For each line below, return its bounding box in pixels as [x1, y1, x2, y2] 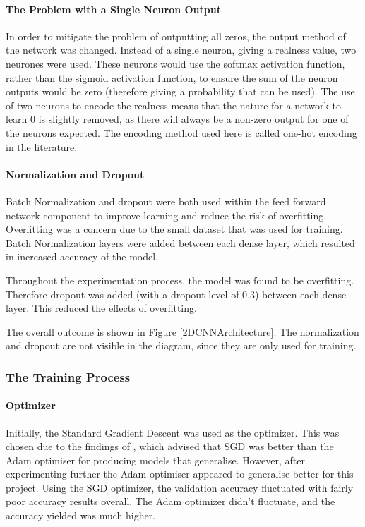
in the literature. [6, 139, 78, 154]
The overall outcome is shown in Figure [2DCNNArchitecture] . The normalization [6, 324, 359, 339]
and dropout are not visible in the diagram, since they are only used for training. [6, 338, 357, 353]
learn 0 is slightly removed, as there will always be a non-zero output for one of [6, 111, 349, 126]
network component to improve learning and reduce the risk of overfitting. [6, 207, 327, 222]
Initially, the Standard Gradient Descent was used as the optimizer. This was [6, 425, 340, 440]
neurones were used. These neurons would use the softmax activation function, [6, 56, 345, 71]
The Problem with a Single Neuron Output [6, 1, 221, 16]
